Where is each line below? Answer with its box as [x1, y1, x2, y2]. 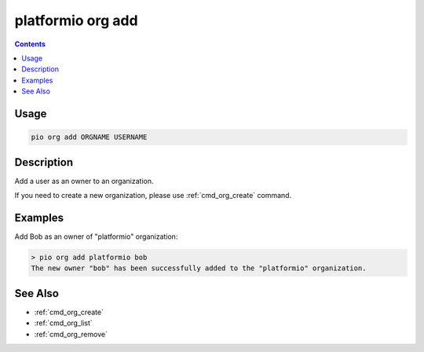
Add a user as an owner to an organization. [14, 176, 154, 185]
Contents [14, 39, 46, 49]
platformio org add [14, 12, 138, 29]
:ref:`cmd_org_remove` [34, 329, 108, 339]
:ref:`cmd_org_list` [34, 318, 93, 328]
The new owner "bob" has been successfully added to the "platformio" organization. [31, 264, 367, 273]
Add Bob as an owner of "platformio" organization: [14, 232, 178, 241]
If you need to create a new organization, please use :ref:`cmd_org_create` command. [14, 191, 292, 200]
